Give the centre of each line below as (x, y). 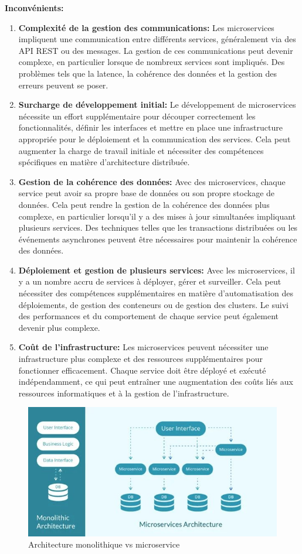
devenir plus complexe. (59, 327)
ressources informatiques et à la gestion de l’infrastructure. (124, 393)
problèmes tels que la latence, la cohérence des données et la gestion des (148, 73)
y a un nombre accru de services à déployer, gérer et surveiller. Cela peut (150, 281)
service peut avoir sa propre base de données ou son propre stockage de (147, 193)
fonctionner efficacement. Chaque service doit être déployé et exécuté (142, 370)
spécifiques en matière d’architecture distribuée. (104, 162)
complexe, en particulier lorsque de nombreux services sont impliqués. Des (152, 62)
